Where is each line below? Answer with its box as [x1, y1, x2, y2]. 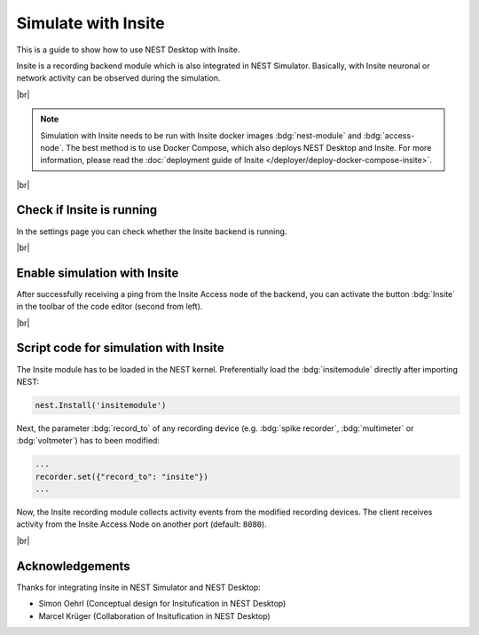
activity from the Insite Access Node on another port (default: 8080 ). [16, 519, 268, 529]
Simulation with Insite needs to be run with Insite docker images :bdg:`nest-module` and [40, 129, 362, 141]
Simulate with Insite [16, 13, 166, 33]
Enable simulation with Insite [16, 265, 179, 280]
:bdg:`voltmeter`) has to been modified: [16, 435, 160, 446]
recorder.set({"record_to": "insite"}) [35, 471, 208, 482]
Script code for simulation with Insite [16, 341, 225, 356]
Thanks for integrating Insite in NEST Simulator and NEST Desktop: [16, 582, 261, 592]
